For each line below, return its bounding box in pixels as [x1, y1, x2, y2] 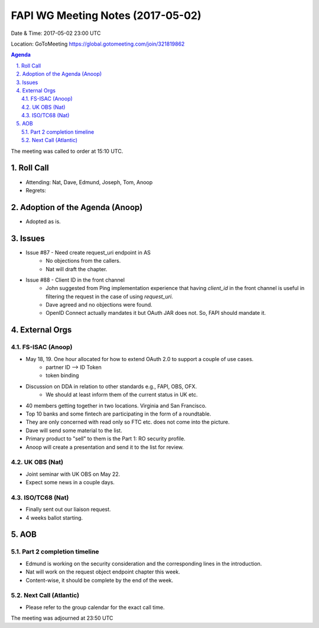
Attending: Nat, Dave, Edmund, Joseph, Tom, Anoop [25, 178, 153, 186]
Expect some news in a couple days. [25, 479, 115, 486]
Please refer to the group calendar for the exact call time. [25, 604, 165, 611]
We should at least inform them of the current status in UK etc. [45, 391, 198, 398]
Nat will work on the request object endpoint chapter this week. [25, 568, 180, 575]
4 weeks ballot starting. [25, 514, 83, 521]
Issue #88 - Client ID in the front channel [25, 276, 125, 284]
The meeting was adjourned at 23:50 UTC [11, 614, 113, 621]
